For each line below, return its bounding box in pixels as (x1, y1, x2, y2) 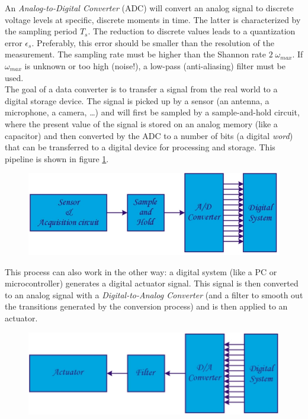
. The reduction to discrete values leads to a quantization (88, 25, 296, 37)
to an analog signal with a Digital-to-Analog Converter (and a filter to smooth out (5, 288, 303, 301)
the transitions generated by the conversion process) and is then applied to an (5, 300, 288, 312)
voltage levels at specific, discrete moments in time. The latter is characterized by (5, 13, 301, 25)
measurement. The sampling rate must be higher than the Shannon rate (5, 48, 266, 60)
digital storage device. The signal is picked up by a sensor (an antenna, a (5, 94, 269, 107)
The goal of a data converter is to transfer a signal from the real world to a (5, 83, 278, 95)
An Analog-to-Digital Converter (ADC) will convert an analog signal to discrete (5, 2, 294, 14)
